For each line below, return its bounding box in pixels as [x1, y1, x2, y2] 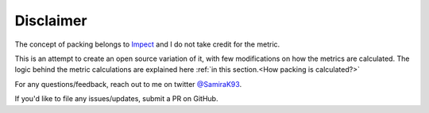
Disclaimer [14, 12, 87, 29]
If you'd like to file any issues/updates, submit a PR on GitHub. [14, 94, 218, 104]
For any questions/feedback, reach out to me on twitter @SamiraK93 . [14, 79, 242, 89]
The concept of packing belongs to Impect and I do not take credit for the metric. [14, 40, 280, 49]
